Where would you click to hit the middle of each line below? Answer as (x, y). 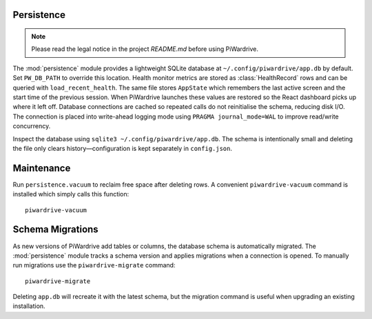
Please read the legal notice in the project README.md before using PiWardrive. (145, 49)
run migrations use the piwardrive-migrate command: (94, 265)
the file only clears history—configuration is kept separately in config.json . (122, 148)
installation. (29, 306)
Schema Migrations (56, 230)
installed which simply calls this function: (71, 194)
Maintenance (42, 168)
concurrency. (32, 126)
